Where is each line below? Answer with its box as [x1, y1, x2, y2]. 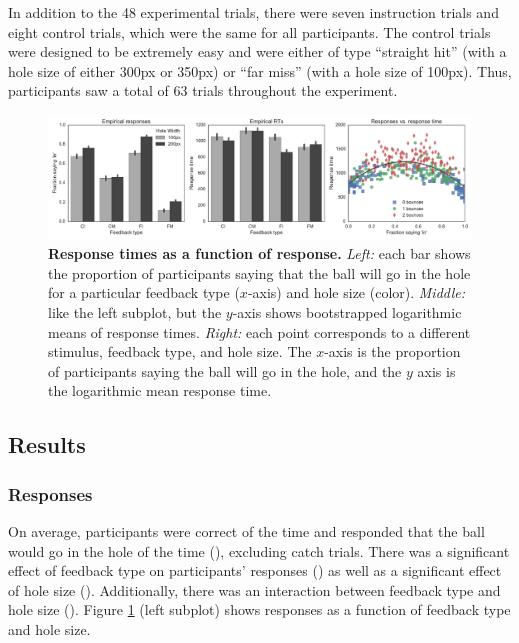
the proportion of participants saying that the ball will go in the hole [48, 262, 471, 283]
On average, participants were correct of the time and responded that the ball [8, 520, 485, 541]
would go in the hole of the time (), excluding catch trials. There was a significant [8, 540, 510, 561]
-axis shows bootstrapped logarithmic [232, 301, 462, 322]
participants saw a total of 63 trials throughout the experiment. [8, 80, 398, 101]
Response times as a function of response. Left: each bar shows [48, 243, 471, 264]
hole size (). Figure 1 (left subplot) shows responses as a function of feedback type [8, 599, 511, 620]
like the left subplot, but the [48, 301, 222, 322]
